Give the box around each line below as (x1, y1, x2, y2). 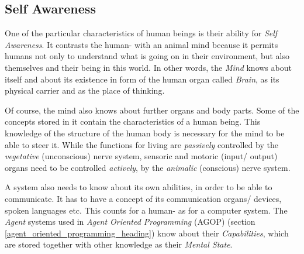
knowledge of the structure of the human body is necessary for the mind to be (5, 126, 285, 139)
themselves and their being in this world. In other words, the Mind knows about (5, 61, 292, 73)
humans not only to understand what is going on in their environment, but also (5, 50, 289, 62)
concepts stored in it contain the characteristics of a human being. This (5, 115, 261, 128)
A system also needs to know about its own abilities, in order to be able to (5, 181, 272, 193)
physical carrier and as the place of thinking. (5, 84, 165, 97)
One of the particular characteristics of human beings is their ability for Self (5, 27, 278, 39)
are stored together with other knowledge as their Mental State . (5, 238, 233, 250)
